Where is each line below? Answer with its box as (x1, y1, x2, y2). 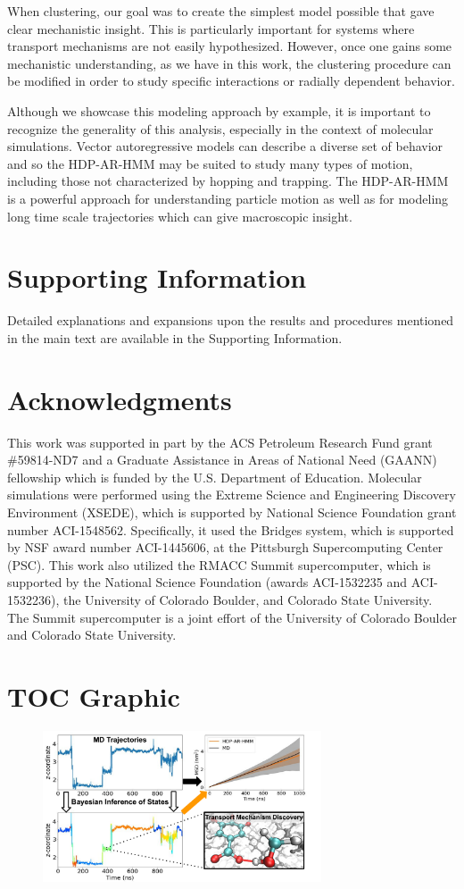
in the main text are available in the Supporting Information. (7, 328, 343, 347)
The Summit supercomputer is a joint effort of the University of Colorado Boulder (7, 608, 457, 626)
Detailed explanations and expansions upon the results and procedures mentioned (7, 311, 454, 330)
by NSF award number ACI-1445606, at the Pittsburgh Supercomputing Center (7, 538, 443, 557)
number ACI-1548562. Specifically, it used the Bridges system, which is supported (7, 520, 454, 539)
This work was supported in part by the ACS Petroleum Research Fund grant (7, 432, 433, 451)
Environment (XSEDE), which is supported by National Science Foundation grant (7, 502, 457, 521)
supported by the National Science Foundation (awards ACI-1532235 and (7, 573, 408, 591)
